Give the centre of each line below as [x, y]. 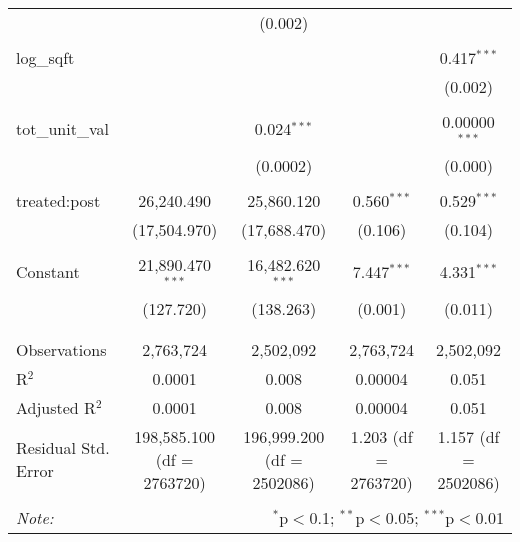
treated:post [58, 200]
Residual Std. [63, 448]
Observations [61, 349]
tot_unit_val [62, 129]
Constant [48, 272]
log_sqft [45, 57]
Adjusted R [56, 407]
